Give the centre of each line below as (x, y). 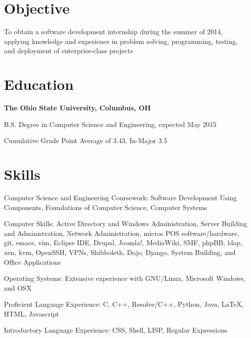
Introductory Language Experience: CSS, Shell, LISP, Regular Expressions (116, 330)
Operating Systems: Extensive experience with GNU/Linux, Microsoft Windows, (125, 278)
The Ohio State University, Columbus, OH (78, 108)
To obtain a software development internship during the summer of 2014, (114, 32)
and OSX (18, 287)
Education (39, 84)
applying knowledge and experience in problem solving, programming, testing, (121, 41)
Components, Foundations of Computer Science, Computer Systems (106, 207)
